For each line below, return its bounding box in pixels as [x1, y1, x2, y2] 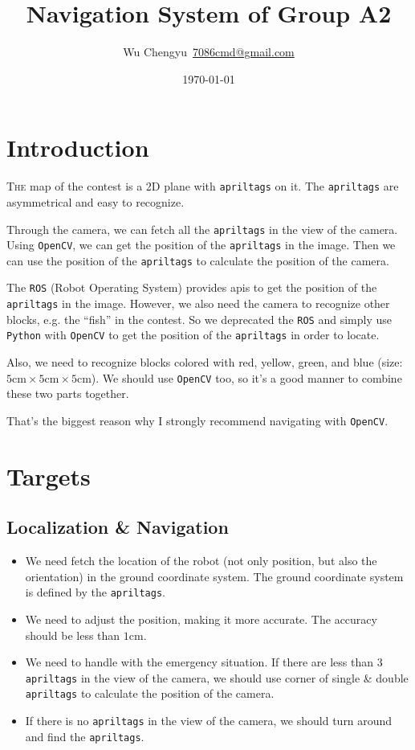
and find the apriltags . [25, 727, 144, 744]
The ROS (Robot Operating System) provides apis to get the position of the [6, 279, 377, 296]
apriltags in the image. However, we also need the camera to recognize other [6, 295, 390, 312]
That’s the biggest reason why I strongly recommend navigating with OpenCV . [6, 412, 389, 428]
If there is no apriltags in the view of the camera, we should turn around [25, 712, 393, 729]
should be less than [25, 626, 120, 643]
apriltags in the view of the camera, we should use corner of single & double [25, 669, 409, 686]
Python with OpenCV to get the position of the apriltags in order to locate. [6, 326, 380, 343]
